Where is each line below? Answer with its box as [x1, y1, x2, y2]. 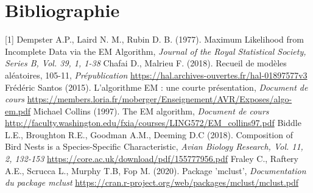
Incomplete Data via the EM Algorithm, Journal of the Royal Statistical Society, [5, 44, 306, 57]
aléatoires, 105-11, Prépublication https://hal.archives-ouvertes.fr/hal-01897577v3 [5, 68, 308, 81]
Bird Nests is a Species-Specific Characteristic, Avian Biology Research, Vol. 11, [5, 140, 303, 153]
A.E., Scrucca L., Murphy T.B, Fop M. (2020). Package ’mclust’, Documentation [5, 164, 306, 177]
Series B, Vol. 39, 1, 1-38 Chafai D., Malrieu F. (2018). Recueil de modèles [5, 57, 287, 69]
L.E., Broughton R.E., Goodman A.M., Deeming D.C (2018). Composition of [5, 128, 293, 141]
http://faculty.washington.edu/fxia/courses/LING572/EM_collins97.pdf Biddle [5, 116, 301, 129]
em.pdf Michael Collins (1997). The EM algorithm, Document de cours [5, 104, 269, 117]
